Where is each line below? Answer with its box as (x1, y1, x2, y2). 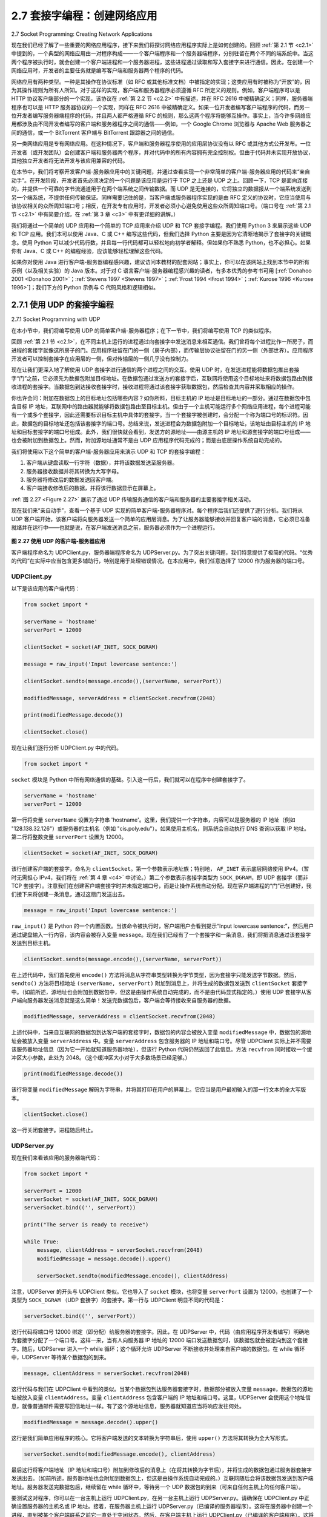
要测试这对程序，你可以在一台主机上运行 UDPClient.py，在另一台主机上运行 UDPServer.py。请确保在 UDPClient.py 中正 (11, 1494, 310, 1501)
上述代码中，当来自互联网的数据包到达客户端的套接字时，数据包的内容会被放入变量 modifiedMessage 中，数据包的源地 (11, 1029, 312, 1036)
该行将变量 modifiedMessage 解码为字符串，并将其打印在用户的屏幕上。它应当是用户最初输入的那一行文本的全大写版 (11, 1086, 306, 1093)
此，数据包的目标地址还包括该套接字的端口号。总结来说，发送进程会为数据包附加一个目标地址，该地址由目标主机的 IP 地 (11, 419, 311, 427)
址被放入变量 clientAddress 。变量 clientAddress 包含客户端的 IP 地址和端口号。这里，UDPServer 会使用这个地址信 (11, 1394, 311, 1401)
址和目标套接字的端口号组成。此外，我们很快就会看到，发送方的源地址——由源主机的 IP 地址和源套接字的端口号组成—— (11, 428, 311, 436)
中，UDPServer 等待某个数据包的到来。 (11, 1354, 110, 1361)
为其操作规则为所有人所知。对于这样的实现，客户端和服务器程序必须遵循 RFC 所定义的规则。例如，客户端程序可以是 (11, 86, 301, 93)
